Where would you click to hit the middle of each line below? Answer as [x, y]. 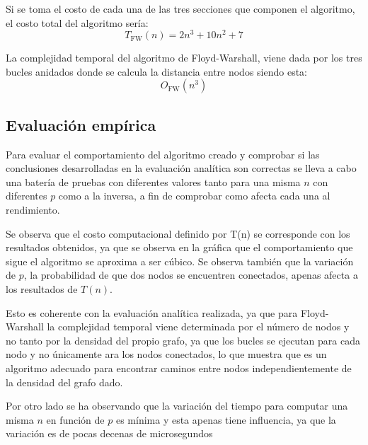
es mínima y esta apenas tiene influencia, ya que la [226, 419]
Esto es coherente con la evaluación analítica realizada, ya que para [152, 312]
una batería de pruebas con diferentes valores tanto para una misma [153, 181]
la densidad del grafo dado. [64, 382]
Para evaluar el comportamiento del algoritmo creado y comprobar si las [163, 154]
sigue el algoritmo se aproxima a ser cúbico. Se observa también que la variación [180, 261]
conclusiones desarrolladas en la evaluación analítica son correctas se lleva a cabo [181, 168]
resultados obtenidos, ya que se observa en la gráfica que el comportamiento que [179, 247]
